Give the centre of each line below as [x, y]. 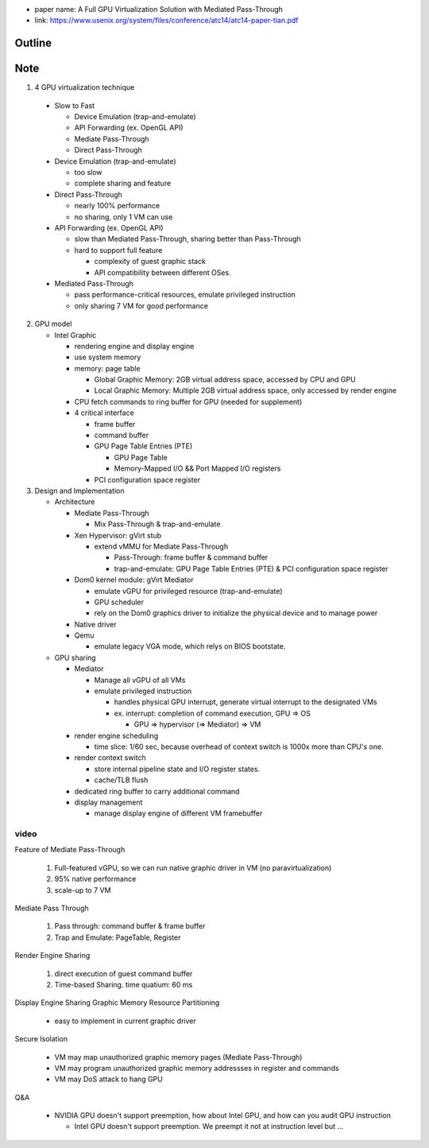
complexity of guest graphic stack [150, 262]
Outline [33, 43]
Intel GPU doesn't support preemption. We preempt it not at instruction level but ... [209, 1127]
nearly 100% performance [117, 206]
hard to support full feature [118, 250]
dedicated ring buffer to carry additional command [157, 791]
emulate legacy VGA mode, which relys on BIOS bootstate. [190, 646]
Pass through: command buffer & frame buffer [130, 926]
